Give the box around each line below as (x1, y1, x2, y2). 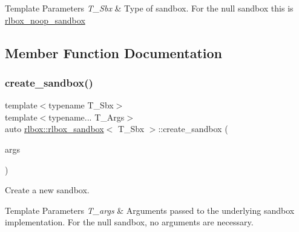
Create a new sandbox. (5, 184, 90, 196)
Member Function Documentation (5, 43, 223, 62)
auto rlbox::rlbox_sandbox (5, 122, 104, 135)
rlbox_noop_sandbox (5, 13, 85, 26)
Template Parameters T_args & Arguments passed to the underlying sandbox (5, 204, 295, 216)
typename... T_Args (48, 110, 125, 123)
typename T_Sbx (48, 99, 114, 111)
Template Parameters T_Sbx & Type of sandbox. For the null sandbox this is (5, 2, 294, 14)
